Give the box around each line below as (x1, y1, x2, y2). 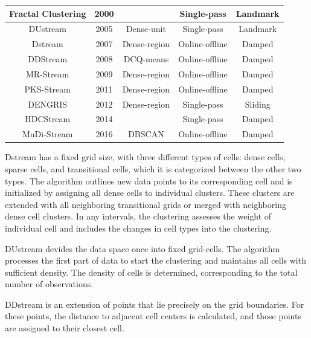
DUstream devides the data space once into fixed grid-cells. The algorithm (5, 242, 280, 255)
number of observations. (5, 278, 94, 290)
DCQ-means (123, 53, 169, 65)
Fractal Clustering (9, 7, 86, 19)
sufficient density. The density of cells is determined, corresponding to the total (5, 265, 298, 278)
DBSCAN (128, 128, 164, 140)
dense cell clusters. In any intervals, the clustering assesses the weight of (5, 210, 272, 223)
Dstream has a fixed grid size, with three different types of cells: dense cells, (5, 151, 286, 163)
